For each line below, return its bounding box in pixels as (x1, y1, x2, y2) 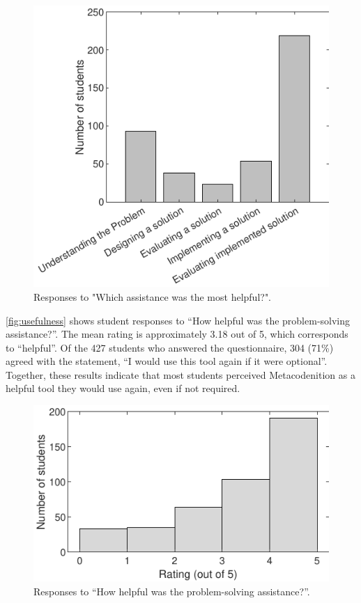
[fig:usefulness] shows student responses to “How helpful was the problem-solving (6, 313, 351, 327)
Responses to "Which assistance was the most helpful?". (33, 289, 272, 304)
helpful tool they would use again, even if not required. (6, 381, 240, 396)
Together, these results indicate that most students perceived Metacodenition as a (6, 367, 355, 382)
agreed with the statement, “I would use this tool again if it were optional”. (6, 354, 328, 368)
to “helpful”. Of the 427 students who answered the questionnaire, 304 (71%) (6, 340, 334, 354)
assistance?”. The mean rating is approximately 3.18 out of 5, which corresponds (6, 327, 348, 341)
